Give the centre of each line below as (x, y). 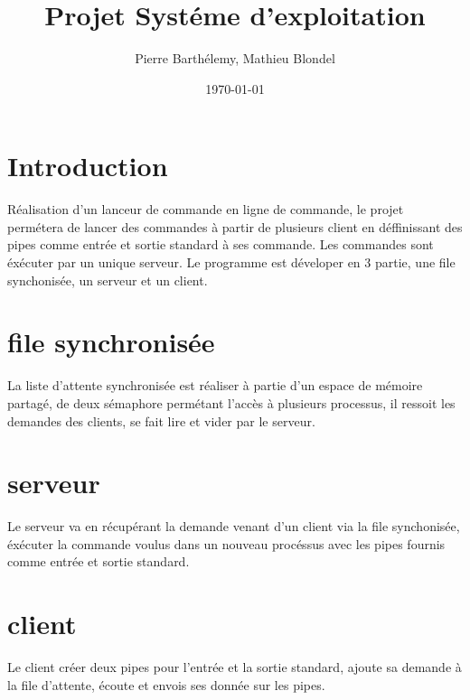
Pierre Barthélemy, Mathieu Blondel (235, 58)
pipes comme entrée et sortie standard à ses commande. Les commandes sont (221, 244)
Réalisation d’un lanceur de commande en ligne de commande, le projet (206, 209)
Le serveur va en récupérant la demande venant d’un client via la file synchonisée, (234, 526)
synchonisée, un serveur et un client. (108, 280)
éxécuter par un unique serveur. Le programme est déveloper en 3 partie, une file (231, 262)
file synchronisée (111, 342)
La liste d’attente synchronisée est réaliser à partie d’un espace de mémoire (215, 385)
